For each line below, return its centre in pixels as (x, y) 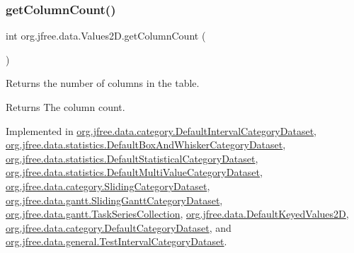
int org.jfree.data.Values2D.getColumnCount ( (106, 36)
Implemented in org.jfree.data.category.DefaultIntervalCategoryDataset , (161, 130)
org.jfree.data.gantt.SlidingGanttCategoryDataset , (114, 200)
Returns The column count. (65, 107)
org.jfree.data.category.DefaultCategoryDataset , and (119, 227)
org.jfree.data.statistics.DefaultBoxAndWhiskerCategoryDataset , (146, 145)
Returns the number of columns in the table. (103, 83)
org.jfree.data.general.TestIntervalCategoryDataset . (116, 241)
